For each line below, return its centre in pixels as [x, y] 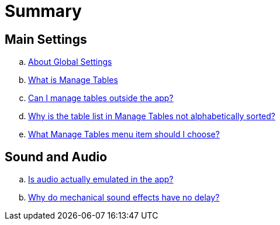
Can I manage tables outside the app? [101, 98]
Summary [43, 11]
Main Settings [46, 39]
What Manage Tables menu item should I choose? [124, 134]
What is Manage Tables [73, 80]
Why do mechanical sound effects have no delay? [124, 198]
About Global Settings [70, 62]
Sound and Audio [56, 157]
